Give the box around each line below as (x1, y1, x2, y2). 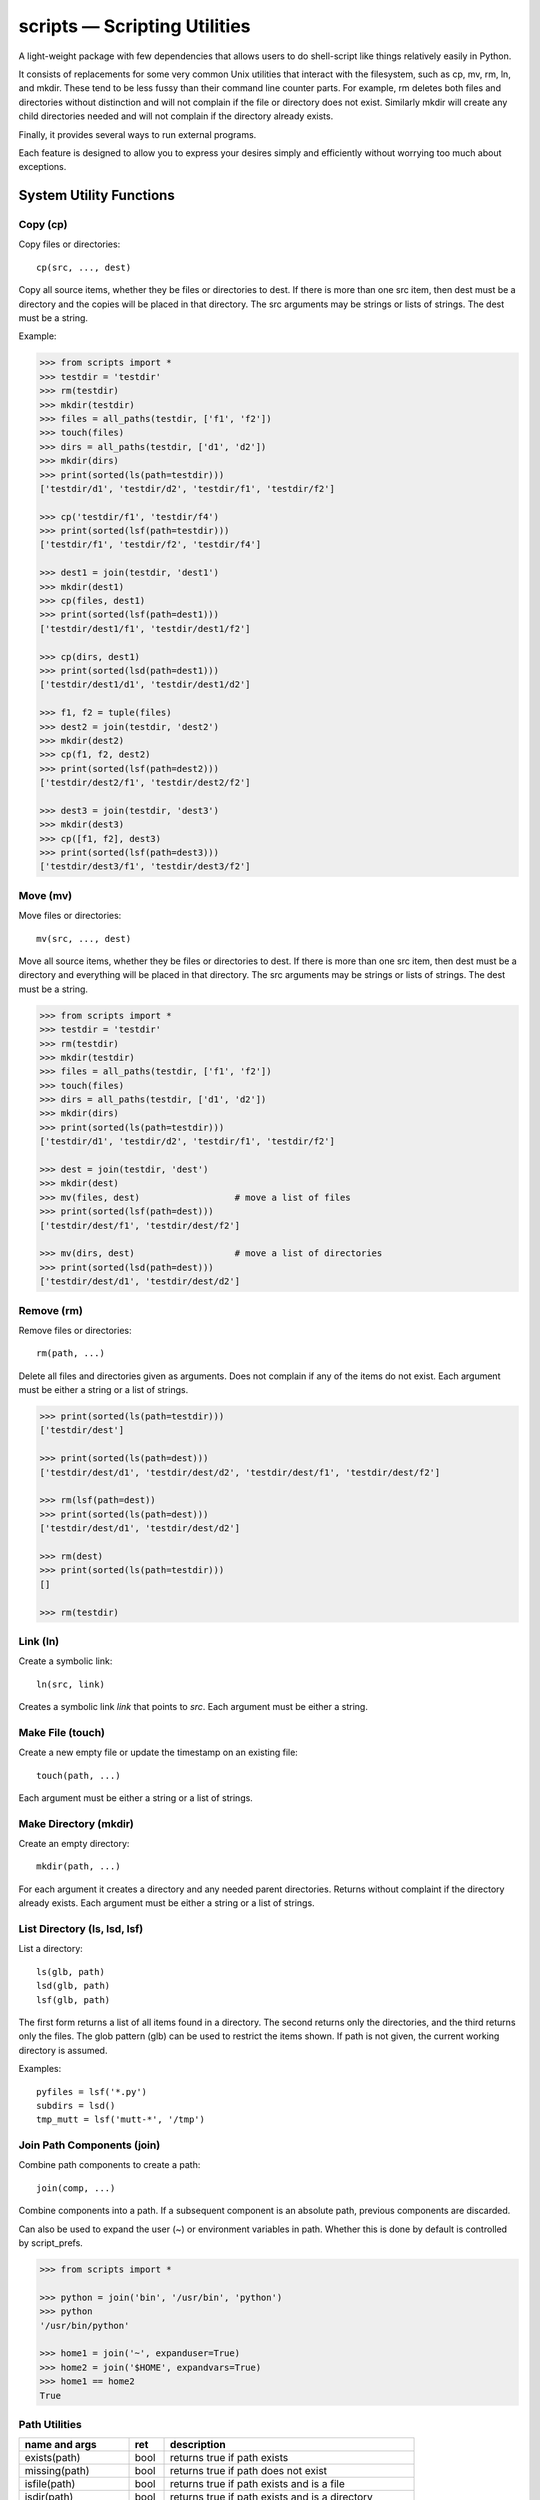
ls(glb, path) (36, 1966, 105, 1977)
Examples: (18, 2063, 62, 2075)
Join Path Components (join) (18, 2138, 161, 2152)
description (169, 2438, 226, 2452)
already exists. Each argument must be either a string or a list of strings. (18, 1897, 315, 1909)
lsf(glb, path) (36, 1994, 111, 2005)
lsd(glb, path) (36, 1980, 111, 1992)
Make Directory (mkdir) (18, 1816, 134, 1830)
